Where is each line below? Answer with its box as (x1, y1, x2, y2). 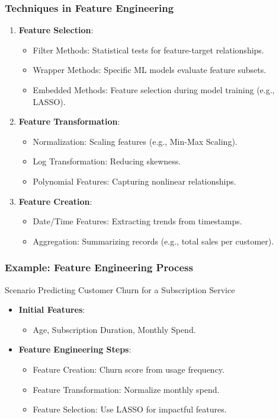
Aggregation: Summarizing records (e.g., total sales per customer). (33, 234, 274, 247)
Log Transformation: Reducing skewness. (33, 155, 181, 167)
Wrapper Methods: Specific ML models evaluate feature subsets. (33, 64, 267, 76)
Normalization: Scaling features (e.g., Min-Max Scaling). (33, 135, 238, 147)
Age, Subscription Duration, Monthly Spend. (33, 323, 196, 335)
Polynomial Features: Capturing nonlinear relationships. (33, 174, 236, 187)
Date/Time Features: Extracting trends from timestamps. (33, 215, 242, 227)
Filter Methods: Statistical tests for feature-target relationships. (33, 43, 264, 56)
